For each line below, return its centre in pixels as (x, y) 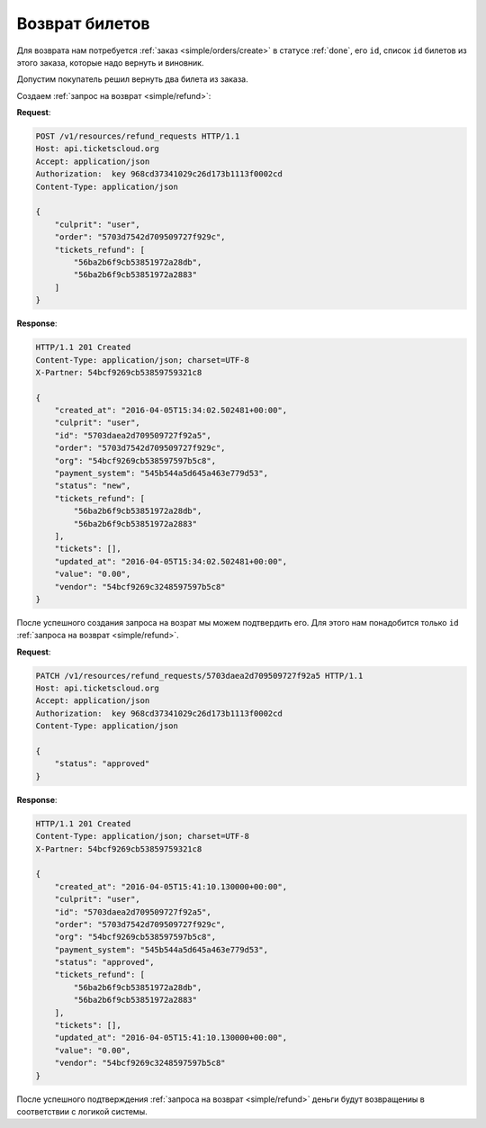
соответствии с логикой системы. (82, 1111)
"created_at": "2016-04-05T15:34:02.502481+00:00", (171, 411)
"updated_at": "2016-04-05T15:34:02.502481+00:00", (171, 561)
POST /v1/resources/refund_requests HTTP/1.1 (138, 136)
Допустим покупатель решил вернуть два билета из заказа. (133, 79)
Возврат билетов (83, 23)
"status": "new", (93, 486)
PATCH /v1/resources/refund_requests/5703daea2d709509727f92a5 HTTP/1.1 (199, 676)
